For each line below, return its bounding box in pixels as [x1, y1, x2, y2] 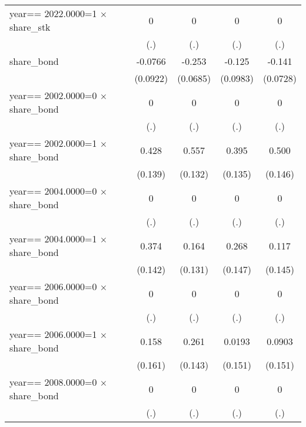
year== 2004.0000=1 [9, 232, 97, 245]
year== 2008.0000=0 [9, 375, 97, 389]
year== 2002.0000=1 [9, 136, 97, 150]
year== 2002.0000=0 [9, 88, 97, 102]
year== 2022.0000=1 [9, 6, 97, 20]
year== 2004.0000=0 [9, 184, 97, 198]
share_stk [9, 20, 51, 34]
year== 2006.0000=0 [9, 280, 97, 293]
